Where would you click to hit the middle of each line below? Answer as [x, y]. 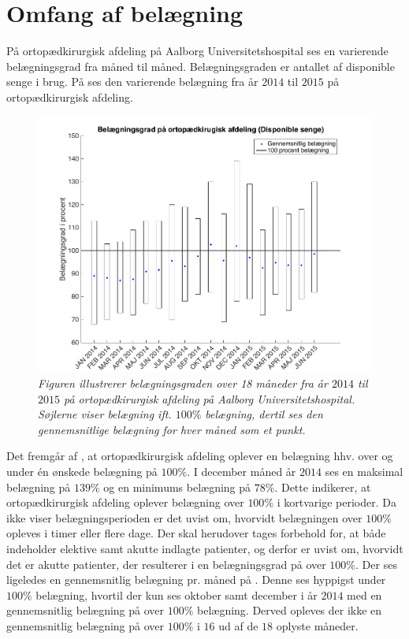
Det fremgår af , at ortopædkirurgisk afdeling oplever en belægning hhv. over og [200, 456]
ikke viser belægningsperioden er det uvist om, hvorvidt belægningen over [184, 517]
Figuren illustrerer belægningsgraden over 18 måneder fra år [183, 383]
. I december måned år [242, 471]
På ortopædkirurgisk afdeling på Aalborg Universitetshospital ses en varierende [197, 51]
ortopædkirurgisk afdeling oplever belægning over [125, 502]
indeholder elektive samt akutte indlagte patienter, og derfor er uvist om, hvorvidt [205, 548]
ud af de [238, 625]
